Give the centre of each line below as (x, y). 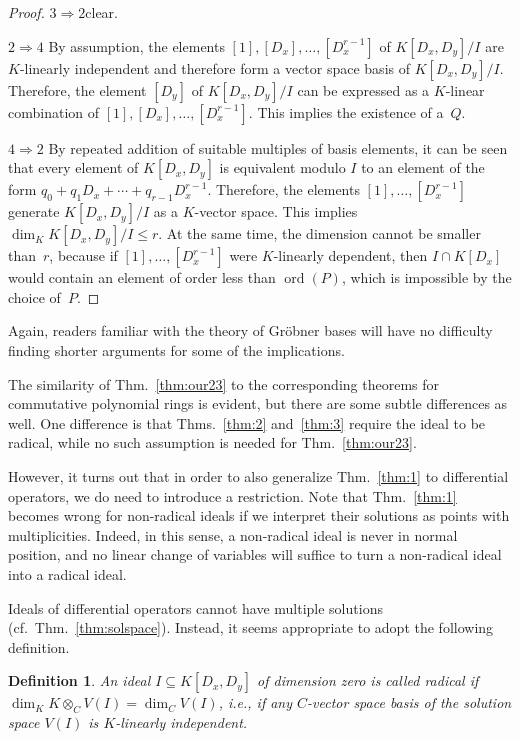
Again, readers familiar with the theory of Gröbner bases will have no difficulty (250, 330)
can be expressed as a (363, 89)
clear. (102, 12)
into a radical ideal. (67, 573)
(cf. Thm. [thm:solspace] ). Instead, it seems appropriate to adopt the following (251, 627)
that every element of (73, 167)
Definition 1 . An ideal (79, 680)
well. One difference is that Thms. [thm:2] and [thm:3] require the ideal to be (247, 422)
